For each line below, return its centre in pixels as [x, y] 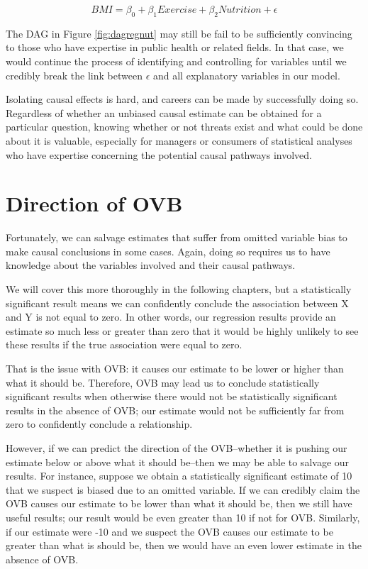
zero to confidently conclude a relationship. [99, 424]
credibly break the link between [74, 75]
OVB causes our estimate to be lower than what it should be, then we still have [179, 503]
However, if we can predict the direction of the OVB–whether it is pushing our [177, 447]
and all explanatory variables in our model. [246, 75]
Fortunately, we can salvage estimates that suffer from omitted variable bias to [177, 237]
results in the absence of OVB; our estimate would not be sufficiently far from [175, 410]
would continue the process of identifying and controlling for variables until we [176, 61]
